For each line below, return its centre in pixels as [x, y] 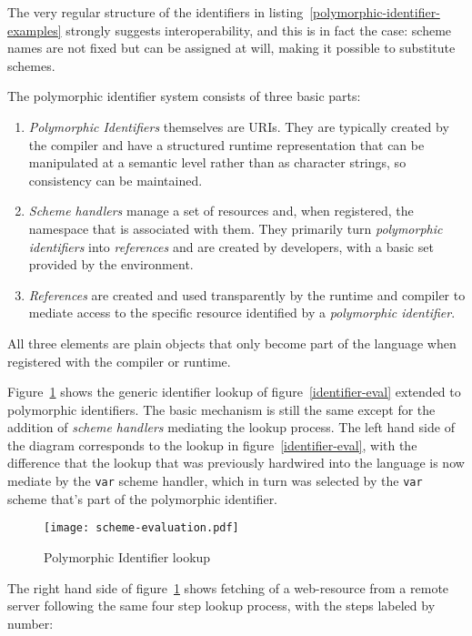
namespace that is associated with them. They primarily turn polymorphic [236, 228]
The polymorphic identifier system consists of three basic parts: [184, 96]
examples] [35, 30]
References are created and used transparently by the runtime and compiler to [247, 294]
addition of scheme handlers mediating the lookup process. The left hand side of [231, 427]
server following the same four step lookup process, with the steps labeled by [221, 606]
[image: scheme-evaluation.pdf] [141, 528]
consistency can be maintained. [115, 180]
